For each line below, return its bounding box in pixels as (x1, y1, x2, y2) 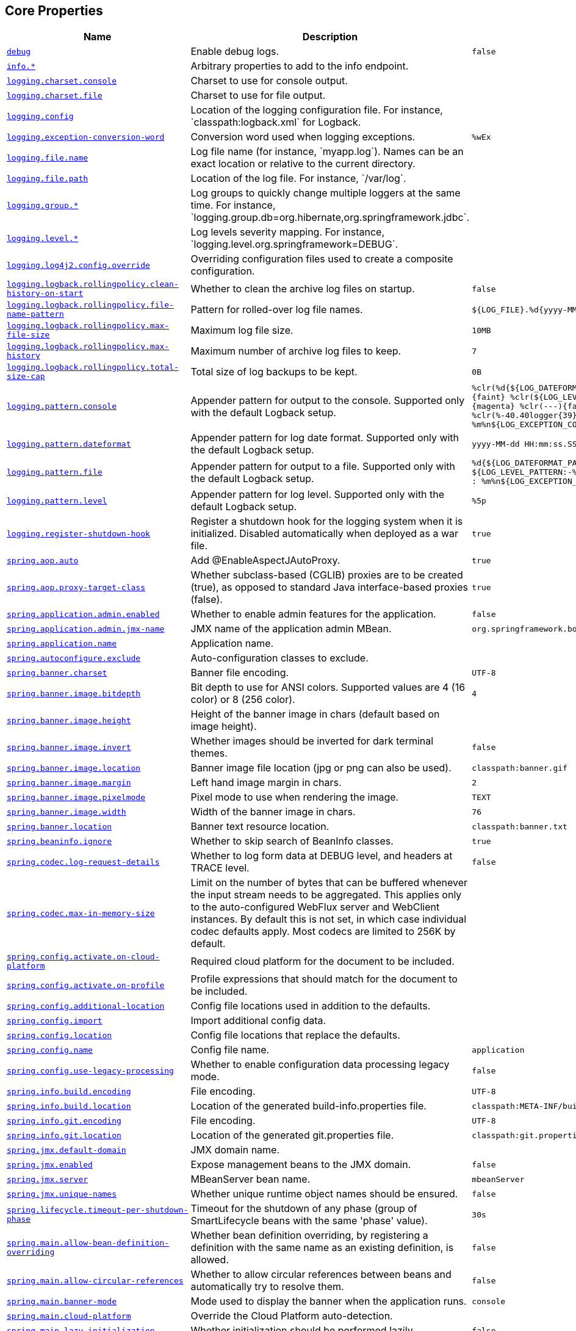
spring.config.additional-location (7, 1001, 165, 1011)
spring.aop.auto (7, 555, 79, 565)
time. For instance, (190, 199, 276, 212)
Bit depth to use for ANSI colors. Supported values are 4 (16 (190, 681, 466, 694)
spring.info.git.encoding (7, 1116, 121, 1125)
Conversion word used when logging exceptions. (190, 131, 416, 143)
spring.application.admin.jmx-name (7, 624, 165, 633)
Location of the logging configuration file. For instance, (190, 104, 443, 117)
